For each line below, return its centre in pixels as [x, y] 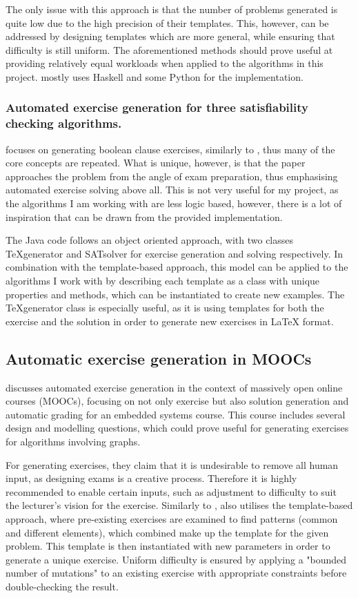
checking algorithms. [64, 123]
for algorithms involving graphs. [73, 441]
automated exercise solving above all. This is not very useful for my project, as [172, 190]
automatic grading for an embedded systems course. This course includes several [176, 414]
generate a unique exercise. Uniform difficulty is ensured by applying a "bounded [176, 559]
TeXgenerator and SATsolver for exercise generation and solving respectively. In [175, 253]
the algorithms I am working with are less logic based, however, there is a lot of [174, 203]
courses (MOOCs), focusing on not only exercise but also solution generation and [177, 401]
